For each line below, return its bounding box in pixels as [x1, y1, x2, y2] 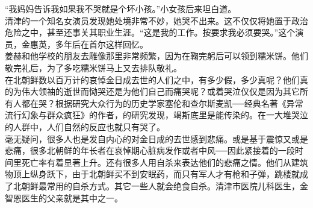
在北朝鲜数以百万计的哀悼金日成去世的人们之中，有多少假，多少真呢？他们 [5, 73, 300, 86]
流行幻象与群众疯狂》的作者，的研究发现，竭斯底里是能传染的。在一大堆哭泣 [5, 109, 308, 121]
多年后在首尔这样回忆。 [55, 37, 148, 50]
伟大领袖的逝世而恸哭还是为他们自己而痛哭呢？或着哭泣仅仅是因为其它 [21, 85, 300, 98]
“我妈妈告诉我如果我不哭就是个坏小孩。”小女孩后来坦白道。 [5, 2, 237, 14]
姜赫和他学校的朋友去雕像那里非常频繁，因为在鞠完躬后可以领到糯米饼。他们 [5, 49, 308, 62]
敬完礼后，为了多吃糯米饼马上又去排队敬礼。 [5, 61, 182, 74]
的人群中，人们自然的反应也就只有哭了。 [5, 120, 165, 133]
